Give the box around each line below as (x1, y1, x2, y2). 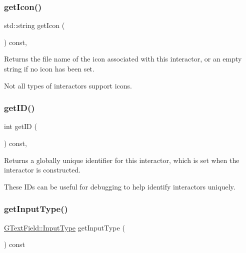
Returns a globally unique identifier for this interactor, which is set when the (4, 154, 239, 165)
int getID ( (4, 121, 37, 131)
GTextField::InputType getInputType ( (4, 222, 125, 232)
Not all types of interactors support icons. (4, 80, 132, 90)
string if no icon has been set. (4, 63, 94, 73)
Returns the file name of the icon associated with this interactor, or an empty (4, 53, 242, 64)
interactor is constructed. (4, 164, 81, 175)
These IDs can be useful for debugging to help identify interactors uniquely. (4, 181, 235, 191)
